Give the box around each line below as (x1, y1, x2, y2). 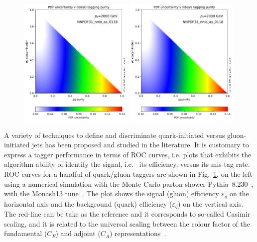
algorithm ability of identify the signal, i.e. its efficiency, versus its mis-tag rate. (4, 159, 250, 169)
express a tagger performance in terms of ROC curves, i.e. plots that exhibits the (4, 149, 252, 159)
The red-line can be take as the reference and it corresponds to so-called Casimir (4, 209, 251, 219)
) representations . (109, 228, 166, 239)
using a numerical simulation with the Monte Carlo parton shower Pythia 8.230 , (4, 178, 254, 189)
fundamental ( (4, 228, 47, 239)
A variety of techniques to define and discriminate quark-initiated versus (4, 129, 225, 140)
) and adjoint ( (55, 228, 101, 239)
